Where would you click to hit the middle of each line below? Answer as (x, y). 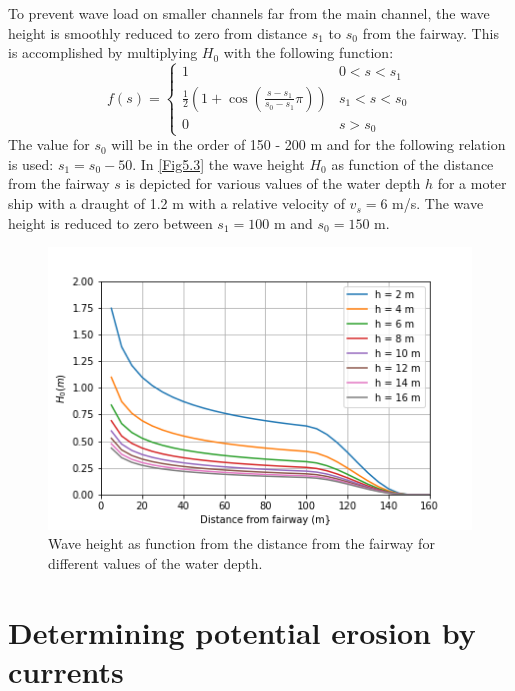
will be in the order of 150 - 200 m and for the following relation (308, 144)
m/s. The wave (438, 203)
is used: (31, 163)
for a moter (472, 183)
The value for (49, 144)
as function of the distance (412, 163)
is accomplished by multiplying (103, 52)
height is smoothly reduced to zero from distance (157, 32)
